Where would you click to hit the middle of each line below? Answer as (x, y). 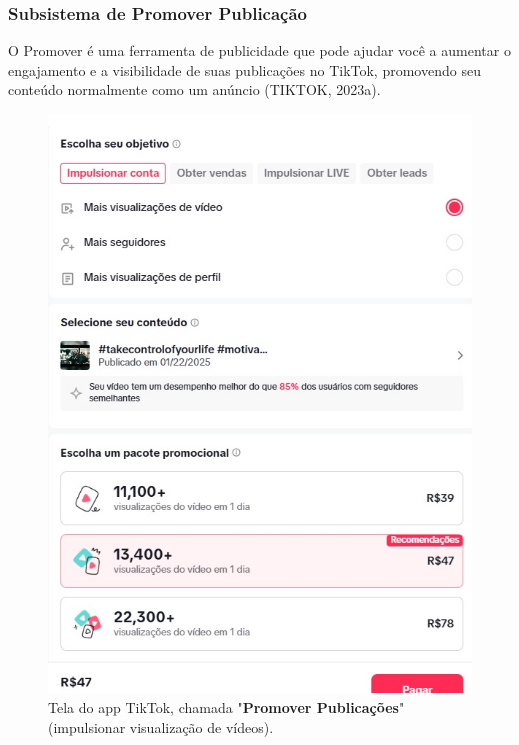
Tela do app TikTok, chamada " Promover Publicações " (226, 707)
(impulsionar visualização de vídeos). (161, 726)
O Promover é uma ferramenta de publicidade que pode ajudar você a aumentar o (259, 50)
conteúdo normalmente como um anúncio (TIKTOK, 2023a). (194, 89)
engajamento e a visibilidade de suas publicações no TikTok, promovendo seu (244, 69)
